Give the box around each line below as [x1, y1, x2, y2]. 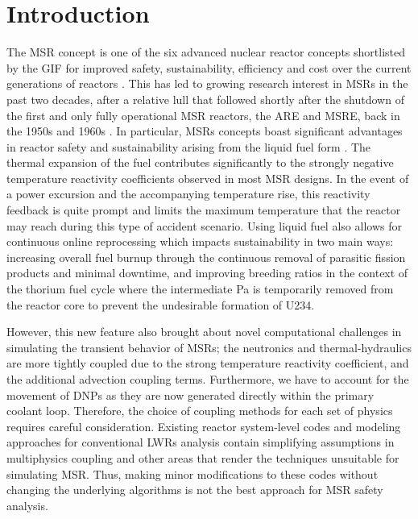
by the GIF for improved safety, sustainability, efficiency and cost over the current [6, 59, 412, 76]
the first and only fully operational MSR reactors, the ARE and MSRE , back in [6, 106, 400, 123]
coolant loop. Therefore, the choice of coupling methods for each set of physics [6, 402, 393, 419]
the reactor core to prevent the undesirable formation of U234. [6, 296, 315, 313]
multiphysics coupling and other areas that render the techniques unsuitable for [6, 449, 399, 466]
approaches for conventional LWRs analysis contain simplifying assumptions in [6, 434, 395, 450]
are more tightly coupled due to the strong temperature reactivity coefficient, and [6, 355, 409, 372]
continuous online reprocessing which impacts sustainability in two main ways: [6, 233, 394, 250]
